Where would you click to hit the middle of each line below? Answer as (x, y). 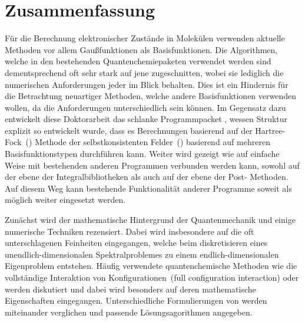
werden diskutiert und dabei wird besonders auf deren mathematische (130, 289)
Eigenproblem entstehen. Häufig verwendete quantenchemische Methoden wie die (151, 266)
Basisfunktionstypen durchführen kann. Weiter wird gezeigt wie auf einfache (142, 154)
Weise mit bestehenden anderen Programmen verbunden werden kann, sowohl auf (152, 165)
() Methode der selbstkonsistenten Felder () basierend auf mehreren (148, 142)
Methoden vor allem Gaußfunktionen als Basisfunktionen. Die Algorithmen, (141, 49)
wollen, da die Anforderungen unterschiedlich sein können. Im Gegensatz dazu (145, 107)
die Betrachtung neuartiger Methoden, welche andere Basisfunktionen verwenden (151, 96)
